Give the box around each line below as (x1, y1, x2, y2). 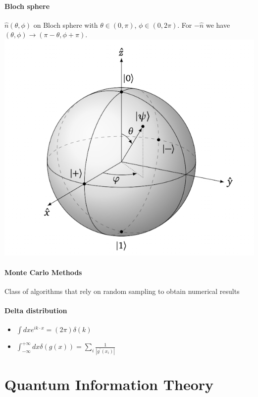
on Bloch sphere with (33, 19, 98, 30)
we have (206, 19, 230, 30)
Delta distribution (4, 305, 67, 316)
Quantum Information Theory (4, 374, 214, 394)
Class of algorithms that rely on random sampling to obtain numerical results (4, 286, 240, 296)
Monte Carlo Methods (4, 267, 82, 277)
